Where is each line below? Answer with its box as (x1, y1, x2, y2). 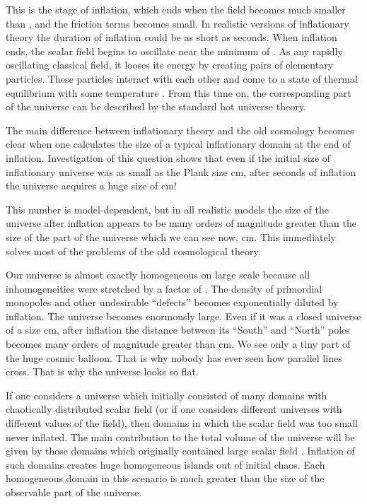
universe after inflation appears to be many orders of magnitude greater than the (6, 216, 356, 230)
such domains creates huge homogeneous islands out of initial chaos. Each (6, 457, 325, 471)
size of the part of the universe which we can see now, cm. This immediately (6, 229, 336, 244)
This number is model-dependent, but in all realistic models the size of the (6, 201, 330, 216)
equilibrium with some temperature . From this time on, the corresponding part (6, 85, 351, 100)
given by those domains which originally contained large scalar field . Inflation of (6, 443, 355, 458)
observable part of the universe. (6, 485, 142, 499)
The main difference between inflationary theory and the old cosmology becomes (6, 122, 354, 137)
